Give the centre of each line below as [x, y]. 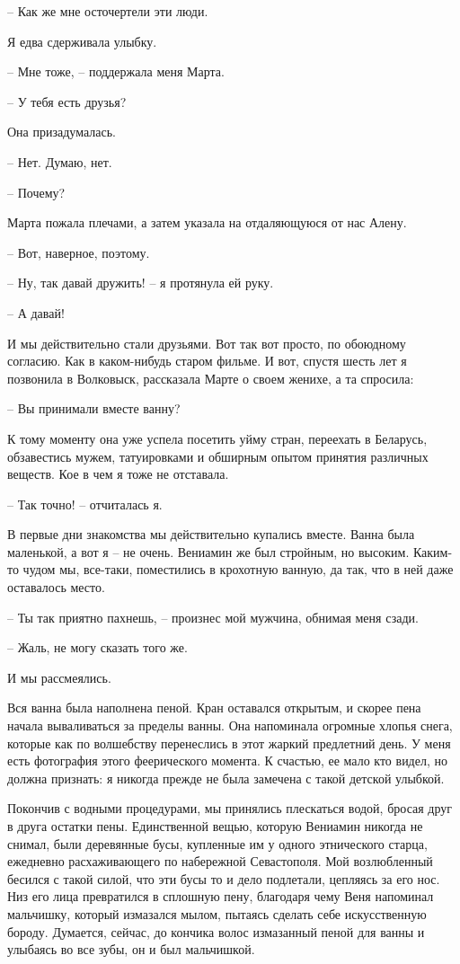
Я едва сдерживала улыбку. [82, 41]
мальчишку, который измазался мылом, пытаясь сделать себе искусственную [217, 913]
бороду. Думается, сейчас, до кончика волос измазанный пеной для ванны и [216, 931]
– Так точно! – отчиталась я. [85, 504]
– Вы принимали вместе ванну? [94, 408]
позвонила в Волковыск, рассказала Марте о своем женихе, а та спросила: [211, 378]
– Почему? [36, 192]
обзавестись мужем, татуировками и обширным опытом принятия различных [218, 456]
